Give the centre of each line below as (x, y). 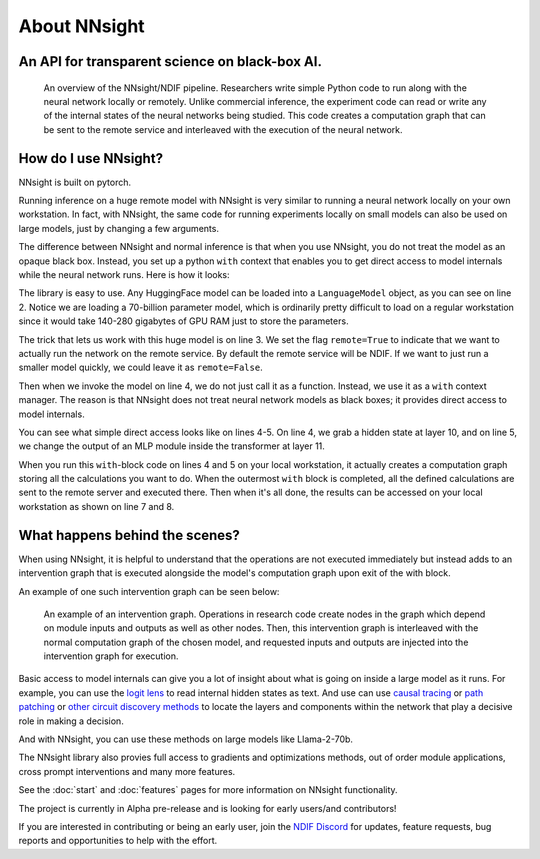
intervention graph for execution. (111, 656)
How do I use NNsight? (91, 158)
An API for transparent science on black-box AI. (170, 61)
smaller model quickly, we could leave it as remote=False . (141, 367)
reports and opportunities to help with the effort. (118, 841)
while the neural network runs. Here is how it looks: (124, 274)
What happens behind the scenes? (129, 535)
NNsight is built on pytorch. (75, 182)
